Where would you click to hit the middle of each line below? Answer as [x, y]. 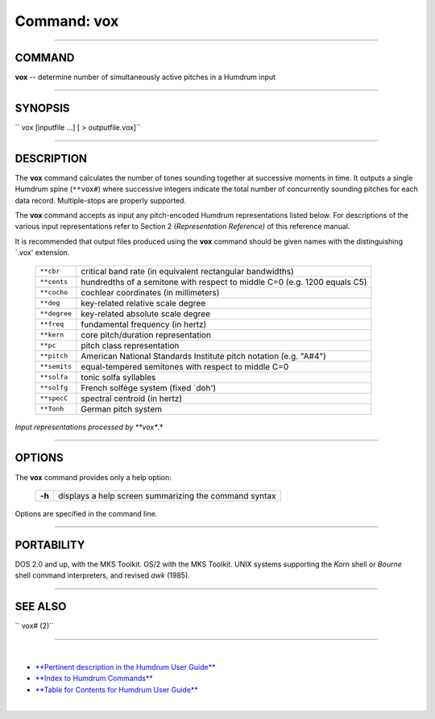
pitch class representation [130, 345]
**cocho [54, 293]
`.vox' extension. [42, 253]
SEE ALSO [41, 606]
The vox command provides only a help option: [93, 477]
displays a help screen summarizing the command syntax [167, 495]
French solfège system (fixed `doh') [149, 387]
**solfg [54, 388]
